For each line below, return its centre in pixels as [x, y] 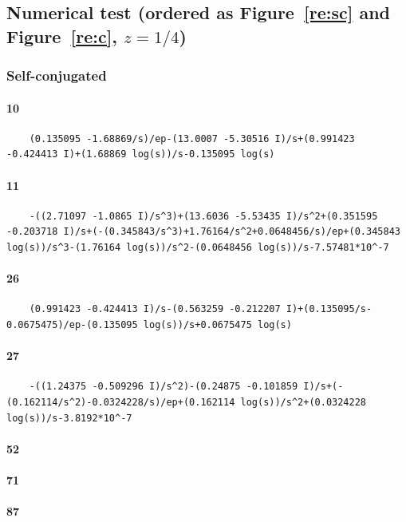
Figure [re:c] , [62, 36]
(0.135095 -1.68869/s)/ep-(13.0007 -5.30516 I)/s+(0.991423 [192, 138]
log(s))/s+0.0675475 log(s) [217, 324]
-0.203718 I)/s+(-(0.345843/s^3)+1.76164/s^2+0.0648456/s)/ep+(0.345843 [203, 232]
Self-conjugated [57, 75]
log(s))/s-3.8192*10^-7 [69, 418]
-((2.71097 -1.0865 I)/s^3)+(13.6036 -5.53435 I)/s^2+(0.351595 [203, 216]
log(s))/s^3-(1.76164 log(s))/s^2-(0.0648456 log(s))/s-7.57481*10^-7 [198, 247]
